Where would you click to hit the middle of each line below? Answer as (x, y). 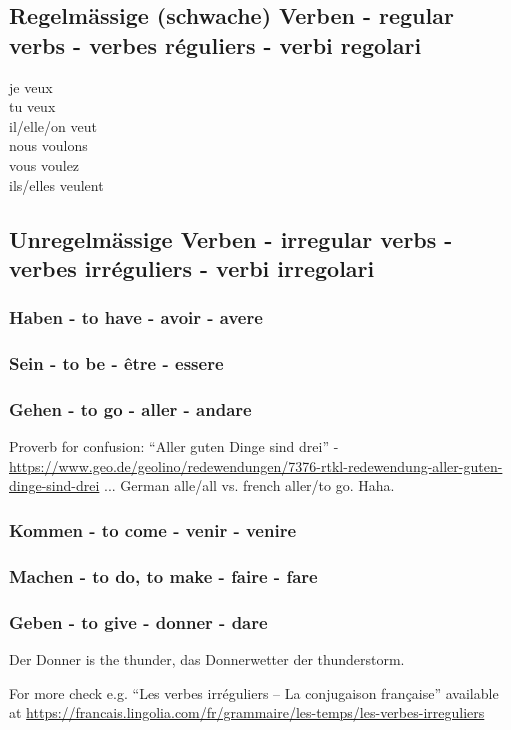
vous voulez (44, 164)
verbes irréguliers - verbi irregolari (192, 267)
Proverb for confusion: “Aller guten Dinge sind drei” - (174, 446)
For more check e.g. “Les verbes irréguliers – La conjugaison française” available (254, 692)
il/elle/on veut (53, 125)
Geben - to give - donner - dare (138, 621)
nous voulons (48, 145)
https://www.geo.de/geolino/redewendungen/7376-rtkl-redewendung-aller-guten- (256, 465)
